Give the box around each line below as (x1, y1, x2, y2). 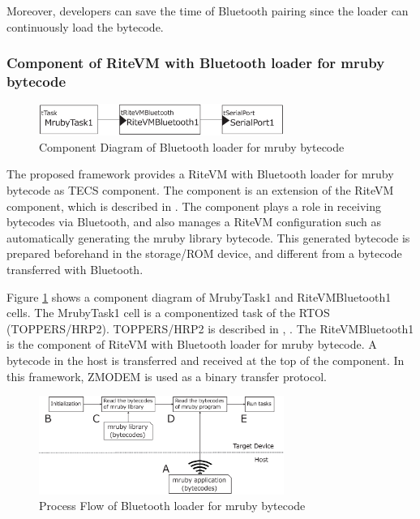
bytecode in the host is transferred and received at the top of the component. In (6, 352, 405, 369)
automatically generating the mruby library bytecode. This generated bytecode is (6, 229, 410, 246)
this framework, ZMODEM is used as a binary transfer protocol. (6, 367, 327, 384)
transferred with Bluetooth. (6, 261, 144, 278)
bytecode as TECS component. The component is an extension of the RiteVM (6, 182, 394, 199)
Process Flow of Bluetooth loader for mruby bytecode (39, 497, 306, 514)
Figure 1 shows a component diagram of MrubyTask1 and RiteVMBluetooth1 (6, 288, 392, 305)
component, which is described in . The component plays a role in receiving (6, 197, 381, 214)
